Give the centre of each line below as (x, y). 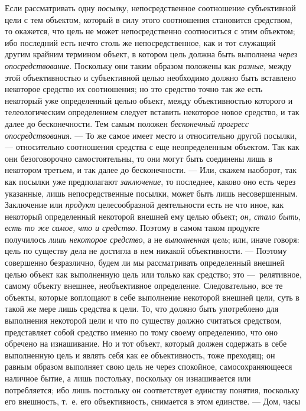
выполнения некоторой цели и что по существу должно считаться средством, (143, 320)
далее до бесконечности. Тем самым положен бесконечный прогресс (127, 123)
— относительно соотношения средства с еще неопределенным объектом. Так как (152, 147)
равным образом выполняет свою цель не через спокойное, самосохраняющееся (149, 366)
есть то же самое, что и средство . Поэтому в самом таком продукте (132, 228)
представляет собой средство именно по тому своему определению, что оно (141, 332)
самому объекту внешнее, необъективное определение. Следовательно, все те (144, 286)
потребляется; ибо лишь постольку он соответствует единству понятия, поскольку (152, 389)
